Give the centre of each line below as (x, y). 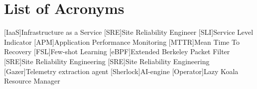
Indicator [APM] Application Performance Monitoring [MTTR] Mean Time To (122, 42)
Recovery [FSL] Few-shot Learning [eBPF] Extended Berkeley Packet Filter (117, 51)
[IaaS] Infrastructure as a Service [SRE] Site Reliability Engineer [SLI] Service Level (129, 32)
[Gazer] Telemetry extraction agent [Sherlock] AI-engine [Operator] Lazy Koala (121, 71)
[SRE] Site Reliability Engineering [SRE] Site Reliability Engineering (107, 61)
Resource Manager (32, 81)
